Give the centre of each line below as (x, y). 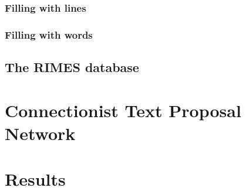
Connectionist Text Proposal (123, 110)
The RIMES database (72, 67)
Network (40, 133)
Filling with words (49, 34)
